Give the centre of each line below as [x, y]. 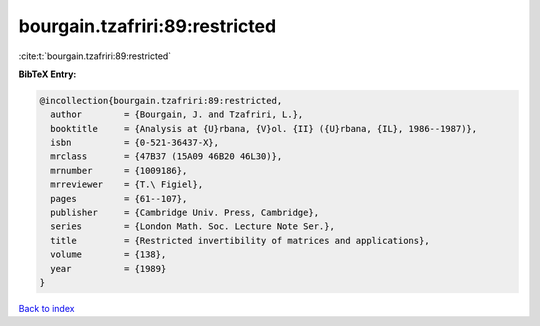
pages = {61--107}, [119, 198]
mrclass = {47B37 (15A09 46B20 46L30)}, [166, 156]
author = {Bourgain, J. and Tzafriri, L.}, [177, 114]
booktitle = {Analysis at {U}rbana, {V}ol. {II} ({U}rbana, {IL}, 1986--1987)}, [264, 128]
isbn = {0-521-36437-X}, [135, 143]
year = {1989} [108, 268]
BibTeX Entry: [47, 74]
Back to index [46, 308]
